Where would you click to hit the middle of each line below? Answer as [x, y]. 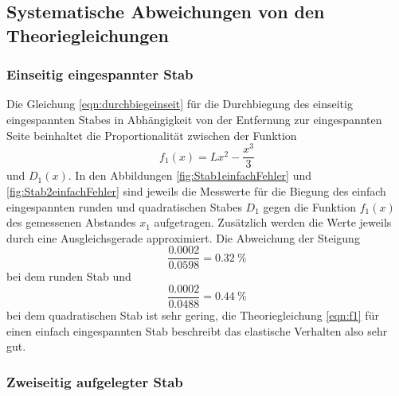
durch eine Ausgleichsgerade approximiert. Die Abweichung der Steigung [183, 237]
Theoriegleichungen [88, 35]
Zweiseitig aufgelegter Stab [95, 381]
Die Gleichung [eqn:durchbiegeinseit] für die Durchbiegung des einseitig [180, 104]
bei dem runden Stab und [69, 276]
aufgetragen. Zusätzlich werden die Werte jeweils [273, 222]
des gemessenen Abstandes [71, 222]
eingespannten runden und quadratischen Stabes [124, 206]
